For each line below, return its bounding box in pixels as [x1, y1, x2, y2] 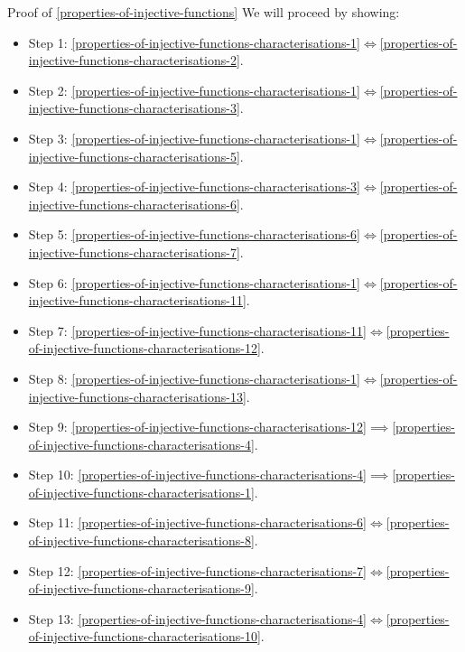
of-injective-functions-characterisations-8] [28, 531, 255, 550]
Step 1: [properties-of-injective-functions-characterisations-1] [28, 33, 361, 51]
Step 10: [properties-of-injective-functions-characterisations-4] [28, 465, 367, 484]
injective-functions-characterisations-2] [28, 51, 240, 70]
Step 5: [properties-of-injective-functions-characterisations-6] [28, 225, 361, 244]
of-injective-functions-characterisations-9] [28, 579, 255, 598]
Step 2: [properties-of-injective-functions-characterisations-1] [28, 80, 361, 99]
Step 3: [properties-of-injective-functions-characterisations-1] [28, 128, 361, 147]
